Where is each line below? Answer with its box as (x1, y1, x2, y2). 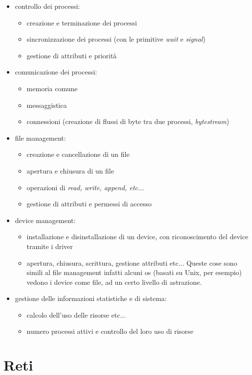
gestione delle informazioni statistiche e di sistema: (15, 293, 167, 303)
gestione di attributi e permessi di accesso (26, 199, 152, 209)
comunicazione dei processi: (15, 67, 97, 77)
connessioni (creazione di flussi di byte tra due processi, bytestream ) (26, 116, 229, 126)
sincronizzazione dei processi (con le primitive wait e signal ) (26, 34, 206, 44)
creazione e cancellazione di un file (26, 149, 130, 159)
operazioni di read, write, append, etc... (26, 182, 144, 192)
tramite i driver (26, 241, 73, 251)
